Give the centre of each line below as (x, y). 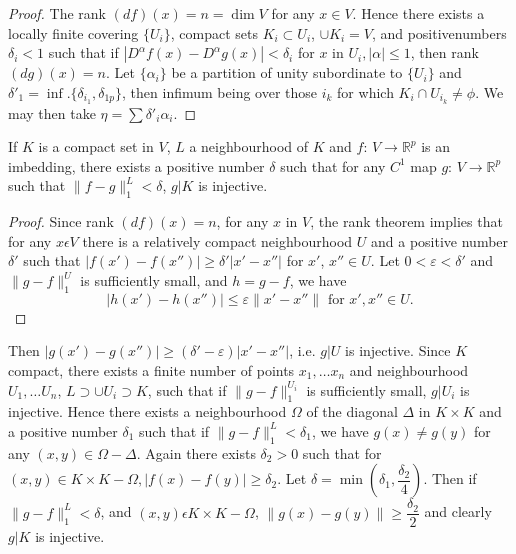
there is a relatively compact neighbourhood (217, 240)
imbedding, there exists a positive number (136, 165)
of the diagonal (352, 411)
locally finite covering (73, 32)
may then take (52, 112)
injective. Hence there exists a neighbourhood (147, 411)
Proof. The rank (57, 13)
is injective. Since (398, 350)
